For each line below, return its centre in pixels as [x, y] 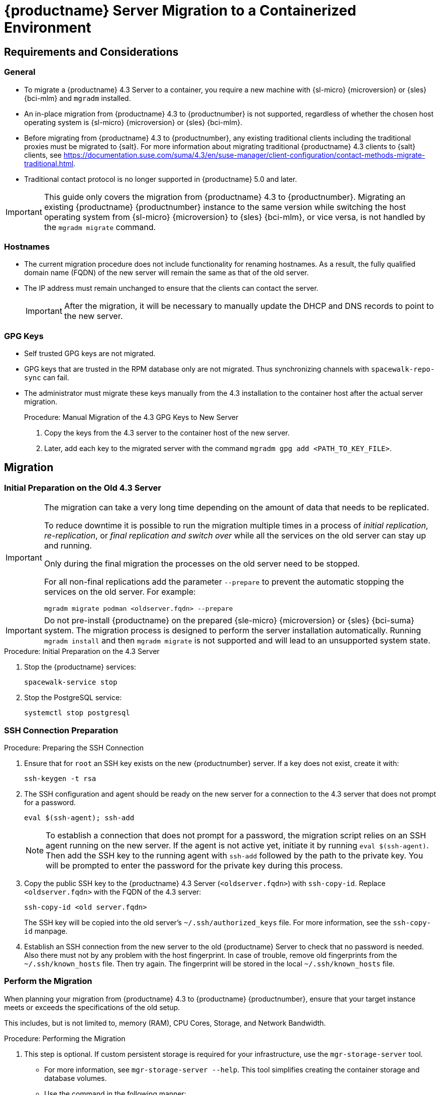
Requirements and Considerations [91, 52]
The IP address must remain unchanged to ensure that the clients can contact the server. [171, 288]
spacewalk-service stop [71, 682]
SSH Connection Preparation [61, 730]
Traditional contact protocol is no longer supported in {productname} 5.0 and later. [161, 179]
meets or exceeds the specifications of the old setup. [92, 1007]
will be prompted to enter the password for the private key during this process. [194, 866]
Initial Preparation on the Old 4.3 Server [83, 487]
